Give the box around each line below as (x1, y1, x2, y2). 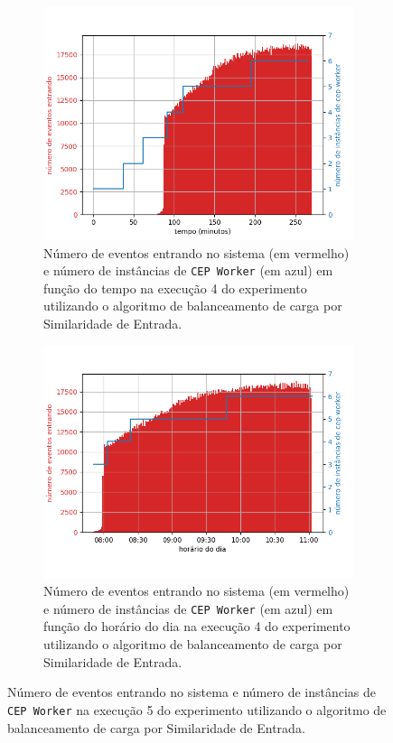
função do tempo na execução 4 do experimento (43, 278, 307, 297)
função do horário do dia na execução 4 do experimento (43, 617, 351, 636)
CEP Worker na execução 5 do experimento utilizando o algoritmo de (7, 700, 387, 719)
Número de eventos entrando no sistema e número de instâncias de (7, 683, 377, 701)
